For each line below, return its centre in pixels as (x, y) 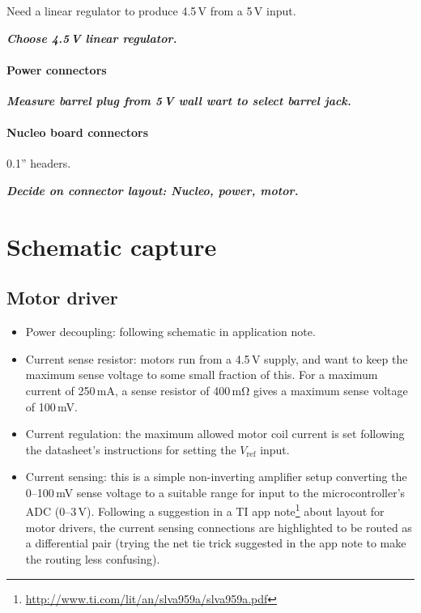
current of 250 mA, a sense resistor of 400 (128, 390)
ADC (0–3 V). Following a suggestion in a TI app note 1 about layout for (205, 510)
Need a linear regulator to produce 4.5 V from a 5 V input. (151, 11)
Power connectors (57, 69)
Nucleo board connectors (78, 132)
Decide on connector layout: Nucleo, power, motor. (153, 190)
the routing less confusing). (93, 558)
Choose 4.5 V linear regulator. (92, 38)
